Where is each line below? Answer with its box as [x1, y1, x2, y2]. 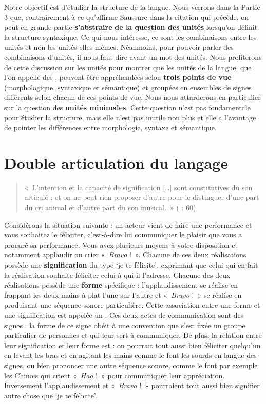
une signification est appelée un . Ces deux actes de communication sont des [4, 309, 244, 320]
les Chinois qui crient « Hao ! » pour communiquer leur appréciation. [4, 370, 225, 380]
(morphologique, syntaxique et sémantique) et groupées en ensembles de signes [4, 82, 252, 92]
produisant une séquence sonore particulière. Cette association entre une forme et [4, 299, 260, 310]
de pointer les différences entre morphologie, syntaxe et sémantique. [4, 122, 217, 133]
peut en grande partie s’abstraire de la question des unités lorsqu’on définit [4, 22, 258, 32]
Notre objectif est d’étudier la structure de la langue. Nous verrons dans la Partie [4, 2, 260, 12]
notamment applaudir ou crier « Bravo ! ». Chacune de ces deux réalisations [4, 249, 246, 260]
